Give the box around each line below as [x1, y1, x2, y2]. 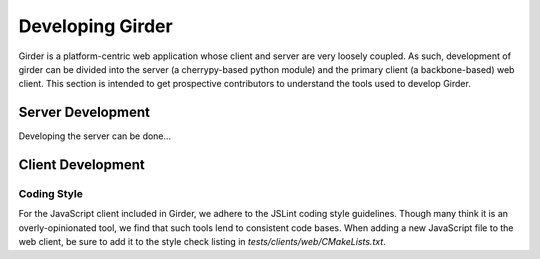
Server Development [18, 104, 150, 121]
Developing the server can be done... [18, 130, 172, 142]
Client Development [18, 156, 145, 174]
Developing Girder [18, 15, 174, 37]
